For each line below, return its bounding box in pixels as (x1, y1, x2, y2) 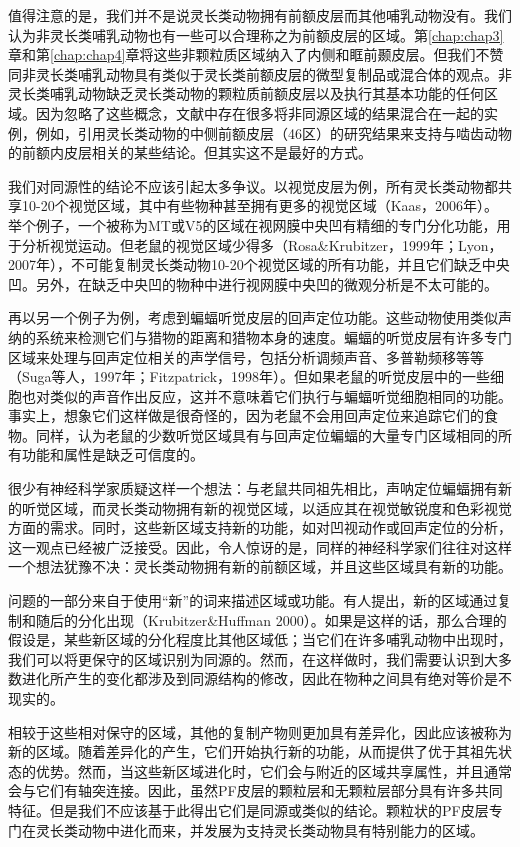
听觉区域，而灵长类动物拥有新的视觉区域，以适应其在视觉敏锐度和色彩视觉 (21, 497, 512, 518)
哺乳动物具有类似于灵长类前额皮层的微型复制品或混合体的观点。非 (77, 63, 512, 84)
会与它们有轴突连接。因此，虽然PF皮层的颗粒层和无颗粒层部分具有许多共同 (8, 780, 503, 801)
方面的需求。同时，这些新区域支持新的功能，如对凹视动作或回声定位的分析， (8, 517, 512, 538)
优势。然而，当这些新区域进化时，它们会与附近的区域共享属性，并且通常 (35, 760, 512, 781)
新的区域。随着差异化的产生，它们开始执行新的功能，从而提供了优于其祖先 (8, 741, 498, 762)
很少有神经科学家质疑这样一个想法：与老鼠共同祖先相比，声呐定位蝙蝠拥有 (8, 478, 498, 499)
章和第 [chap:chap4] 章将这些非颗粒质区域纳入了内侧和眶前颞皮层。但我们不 (8, 44, 490, 65)
